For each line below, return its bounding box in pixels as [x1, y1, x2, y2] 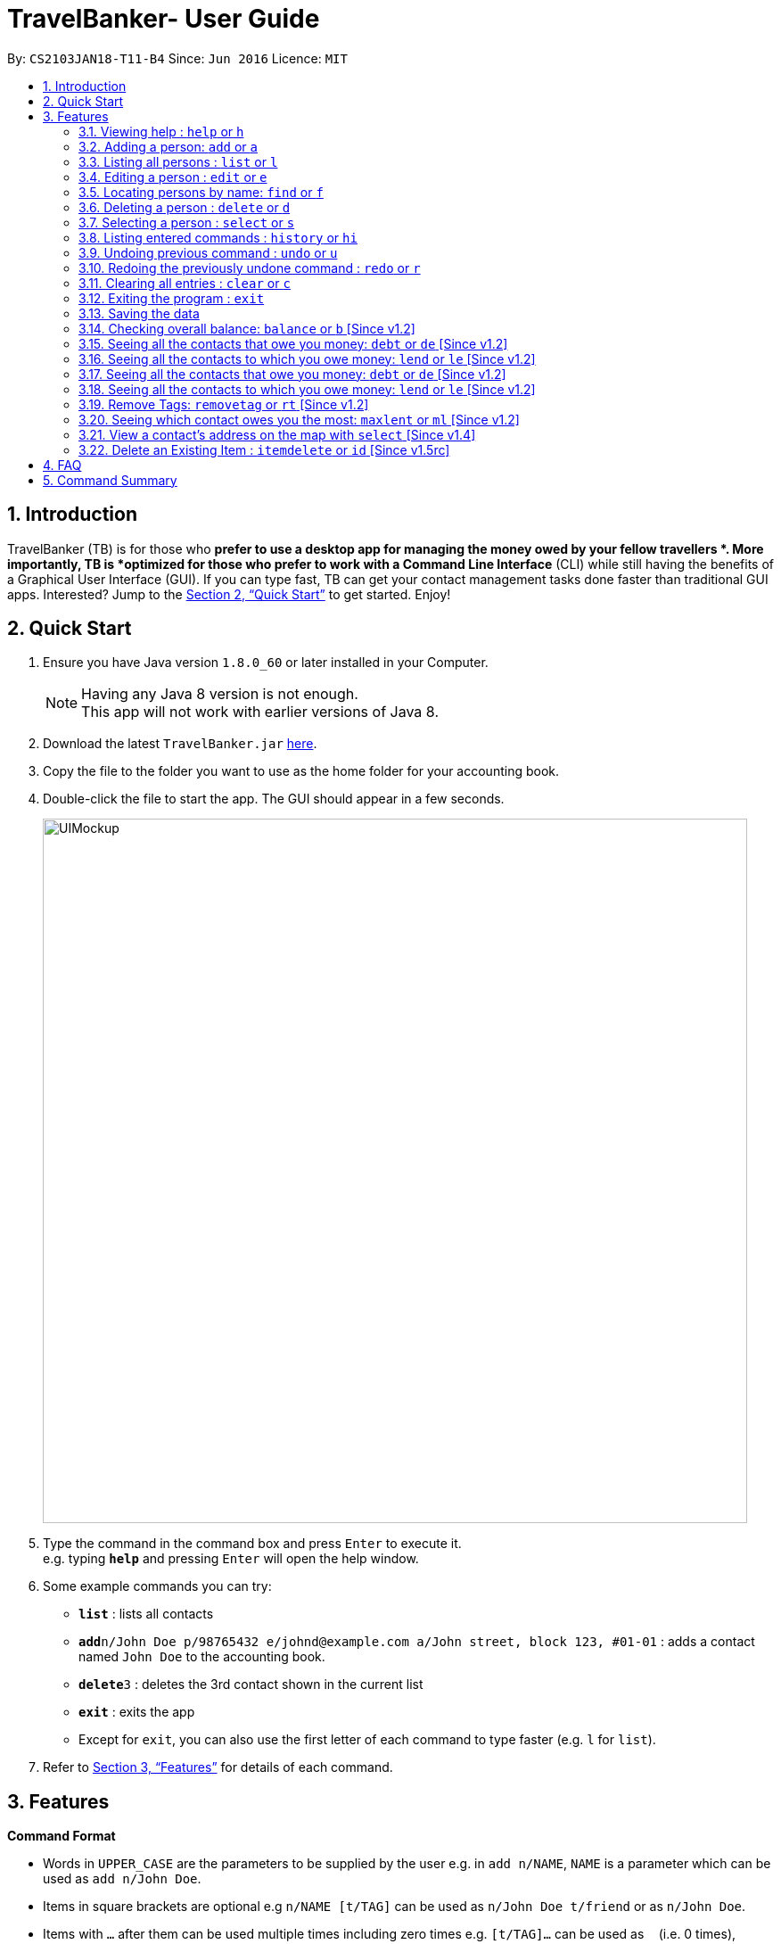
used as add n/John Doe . [43, 1871, 201, 1887]
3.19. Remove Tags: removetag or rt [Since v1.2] [78, 396, 369, 412]
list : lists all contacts [78, 1606, 214, 1622]
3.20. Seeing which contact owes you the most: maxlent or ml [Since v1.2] [78, 411, 520, 427]
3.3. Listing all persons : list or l [78, 153, 278, 169]
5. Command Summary [43, 472, 177, 488]
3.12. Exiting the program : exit [78, 290, 265, 306]
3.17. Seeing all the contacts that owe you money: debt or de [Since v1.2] [78, 366, 506, 382]
